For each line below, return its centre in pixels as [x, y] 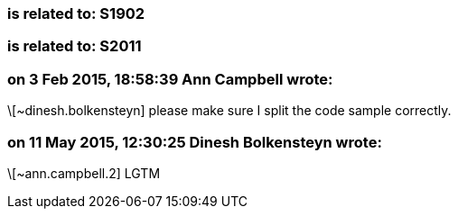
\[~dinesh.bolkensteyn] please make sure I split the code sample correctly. [229, 111]
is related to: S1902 [76, 13]
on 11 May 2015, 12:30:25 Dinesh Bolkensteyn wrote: [195, 142]
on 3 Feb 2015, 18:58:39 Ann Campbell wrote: [170, 79]
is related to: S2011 [75, 46]
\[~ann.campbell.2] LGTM [84, 173]
